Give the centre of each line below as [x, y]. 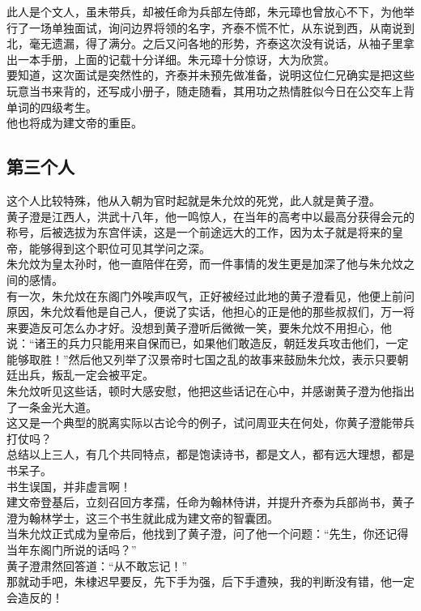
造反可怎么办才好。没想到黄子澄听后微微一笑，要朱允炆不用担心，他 [210, 327]
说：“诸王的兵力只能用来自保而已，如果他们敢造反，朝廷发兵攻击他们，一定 [208, 343]
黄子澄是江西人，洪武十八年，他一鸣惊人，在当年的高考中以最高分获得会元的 [210, 216]
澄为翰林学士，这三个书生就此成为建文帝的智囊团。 [142, 517]
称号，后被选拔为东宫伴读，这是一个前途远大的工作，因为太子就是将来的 [199, 232]
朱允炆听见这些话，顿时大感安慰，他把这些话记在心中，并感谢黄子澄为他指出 [210, 391]
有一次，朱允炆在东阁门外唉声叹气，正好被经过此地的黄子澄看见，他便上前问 [210, 295]
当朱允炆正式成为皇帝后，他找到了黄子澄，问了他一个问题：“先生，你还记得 [208, 534]
